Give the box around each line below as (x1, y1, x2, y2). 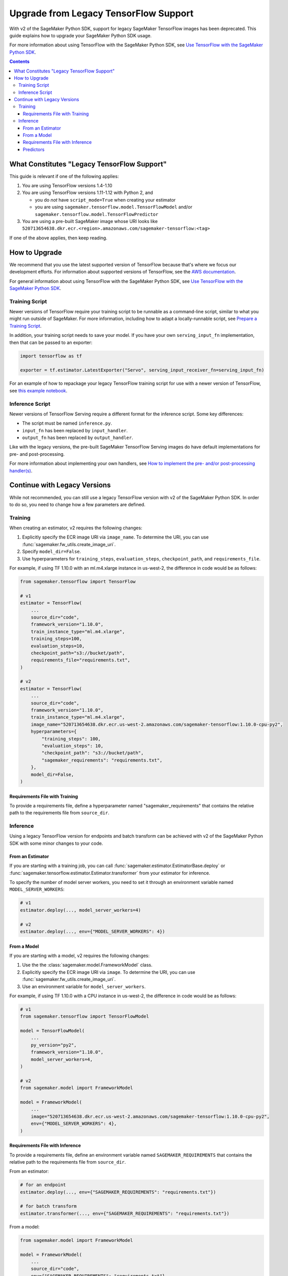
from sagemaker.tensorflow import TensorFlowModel (20, 1014, 150, 1019)
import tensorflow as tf (20, 353, 82, 359)
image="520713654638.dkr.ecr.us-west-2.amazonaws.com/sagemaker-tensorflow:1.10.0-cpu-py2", (31, 1113, 270, 1119)
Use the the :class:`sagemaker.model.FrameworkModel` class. (22, 962, 153, 968)
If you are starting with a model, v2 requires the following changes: (9, 952, 150, 959)
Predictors (23, 146, 45, 153)
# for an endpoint (20, 1182, 66, 1188)
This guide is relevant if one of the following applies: (9, 173, 119, 179)
